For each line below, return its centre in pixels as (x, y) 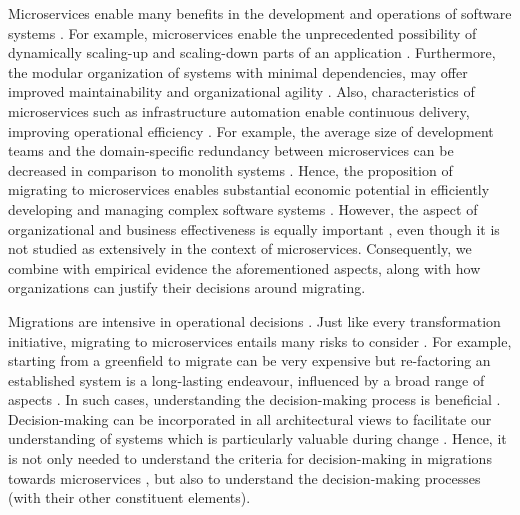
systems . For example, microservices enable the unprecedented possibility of (242, 32)
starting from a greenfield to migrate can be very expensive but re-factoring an (249, 360)
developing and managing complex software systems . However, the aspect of (243, 208)
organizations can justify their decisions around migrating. (187, 287)
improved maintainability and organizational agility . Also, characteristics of (241, 91)
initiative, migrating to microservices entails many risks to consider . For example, (260, 340)
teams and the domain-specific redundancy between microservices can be (231, 150)
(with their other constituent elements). (129, 497)
